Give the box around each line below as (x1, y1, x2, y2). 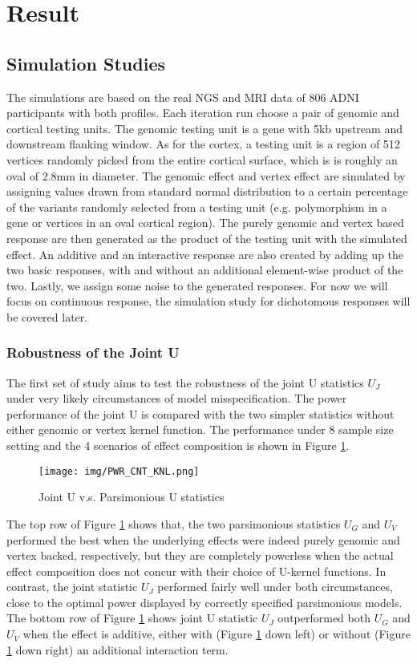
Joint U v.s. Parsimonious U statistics (38, 488, 225, 505)
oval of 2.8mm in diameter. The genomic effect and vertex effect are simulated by (6, 167, 406, 184)
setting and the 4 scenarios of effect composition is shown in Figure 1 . (6, 437, 350, 454)
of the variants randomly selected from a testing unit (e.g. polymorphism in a (6, 198, 387, 215)
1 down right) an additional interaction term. (6, 641, 229, 658)
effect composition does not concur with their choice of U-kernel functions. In (6, 562, 387, 579)
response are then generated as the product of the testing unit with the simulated (6, 229, 407, 246)
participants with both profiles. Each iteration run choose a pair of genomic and (6, 104, 399, 121)
